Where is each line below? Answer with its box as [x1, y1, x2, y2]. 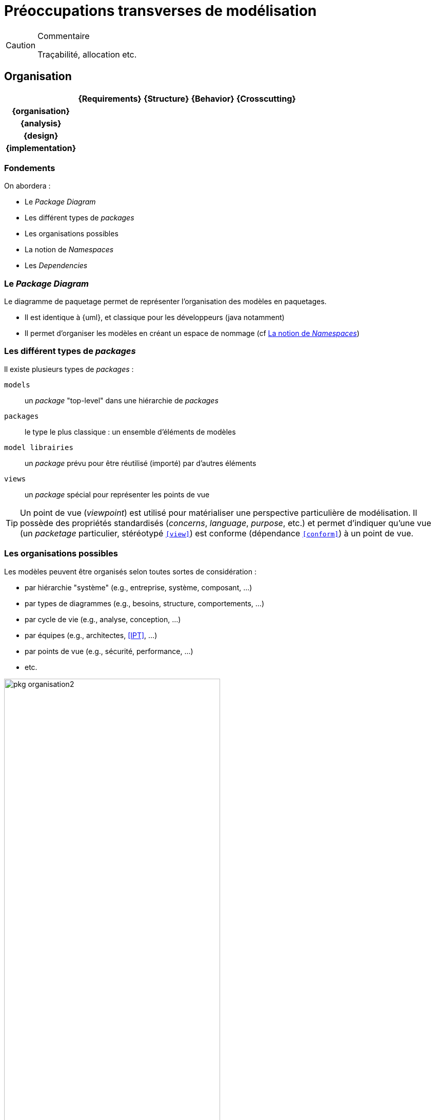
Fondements [4, 162, 55, 173]
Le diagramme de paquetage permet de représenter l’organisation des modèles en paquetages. [4, 297, 327, 306]
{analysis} [20, 118, 62, 128]
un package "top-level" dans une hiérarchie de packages [25, 396, 219, 405]
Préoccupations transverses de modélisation [4, 2, 317, 20]
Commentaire [37, 30, 90, 41]
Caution [6, 40, 36, 50]
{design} [23, 130, 58, 141]
